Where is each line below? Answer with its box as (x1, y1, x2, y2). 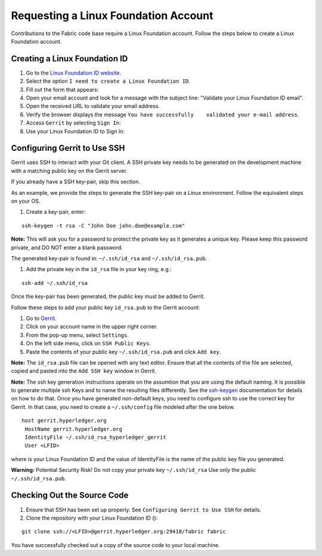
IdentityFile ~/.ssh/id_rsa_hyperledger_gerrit (24, 434, 166, 441)
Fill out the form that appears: (26, 86, 99, 93)
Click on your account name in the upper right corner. (26, 323, 158, 330)
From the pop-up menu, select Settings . (26, 331, 129, 338)
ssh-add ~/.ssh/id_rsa (21, 279, 88, 286)
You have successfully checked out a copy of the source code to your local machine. (11, 541, 220, 548)
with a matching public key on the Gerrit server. (11, 167, 128, 174)
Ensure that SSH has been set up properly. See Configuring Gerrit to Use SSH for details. (26, 506, 262, 513)
